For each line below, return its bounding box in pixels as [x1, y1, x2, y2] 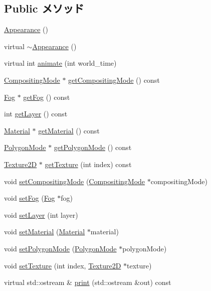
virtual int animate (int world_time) [4, 58, 117, 68]
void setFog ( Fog [4, 193, 55, 203]
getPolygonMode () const [54, 142, 132, 153]
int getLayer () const [4, 108, 68, 119]
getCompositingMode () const [68, 74, 160, 85]
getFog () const [23, 91, 70, 102]
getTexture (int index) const [45, 159, 132, 169]
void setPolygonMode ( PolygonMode [4, 243, 117, 253]
